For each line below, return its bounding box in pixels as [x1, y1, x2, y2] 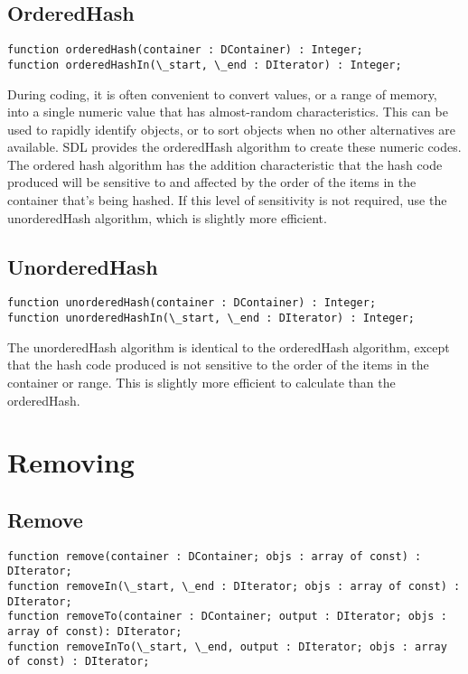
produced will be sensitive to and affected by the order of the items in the [7, 173, 417, 192]
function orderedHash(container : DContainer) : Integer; [7, 43, 363, 57]
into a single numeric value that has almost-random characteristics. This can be [7, 102, 448, 121]
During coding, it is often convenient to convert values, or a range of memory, [7, 84, 437, 103]
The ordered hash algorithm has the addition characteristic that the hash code [7, 154, 443, 173]
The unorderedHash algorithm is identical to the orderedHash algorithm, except [7, 337, 450, 356]
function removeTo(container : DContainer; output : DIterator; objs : [7, 610, 447, 623]
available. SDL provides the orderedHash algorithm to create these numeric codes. [7, 137, 462, 156]
